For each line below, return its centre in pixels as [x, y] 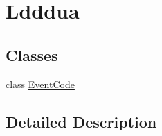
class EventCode [40, 84]
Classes [32, 54]
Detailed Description [81, 121]
